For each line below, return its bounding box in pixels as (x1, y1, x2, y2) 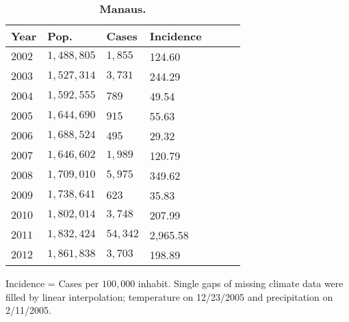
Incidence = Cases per (5, 276, 99, 290)
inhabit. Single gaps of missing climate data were (138, 276, 344, 290)
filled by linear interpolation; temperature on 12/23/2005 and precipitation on (5, 289, 333, 304)
